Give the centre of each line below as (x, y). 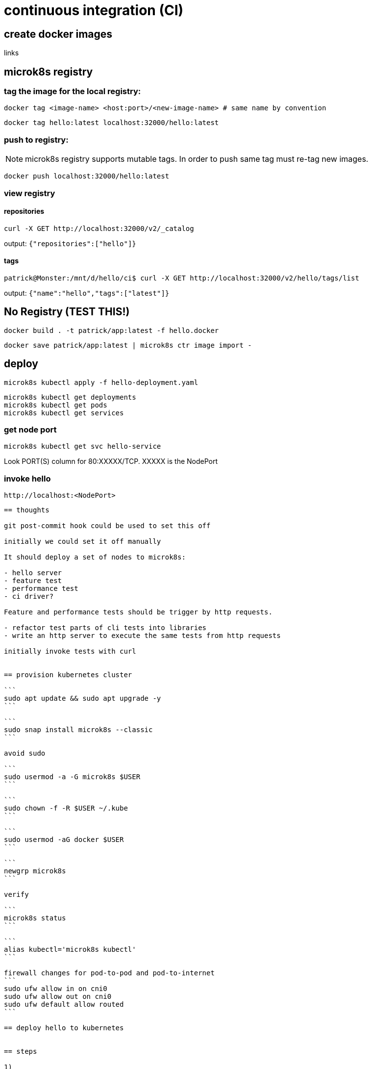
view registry (30, 193)
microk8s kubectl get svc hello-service (83, 446)
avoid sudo (25, 753)
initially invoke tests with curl (70, 651)
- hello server (33, 573)
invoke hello (27, 478)
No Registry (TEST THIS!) (67, 312)
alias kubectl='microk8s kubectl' (70, 950)
